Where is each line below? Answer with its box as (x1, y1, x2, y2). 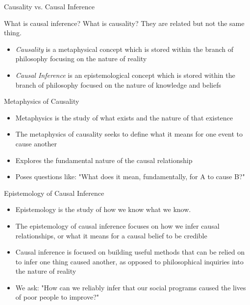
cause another (15, 138, 57, 148)
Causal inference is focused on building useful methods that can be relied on (15, 247, 245, 257)
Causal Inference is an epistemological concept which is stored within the (15, 70, 235, 80)
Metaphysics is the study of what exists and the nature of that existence (15, 112, 233, 122)
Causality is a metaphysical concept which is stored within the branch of (15, 44, 234, 54)
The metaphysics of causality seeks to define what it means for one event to (15, 129, 243, 139)
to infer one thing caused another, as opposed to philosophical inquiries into (15, 256, 244, 266)
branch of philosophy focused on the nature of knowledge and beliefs (15, 79, 221, 90)
